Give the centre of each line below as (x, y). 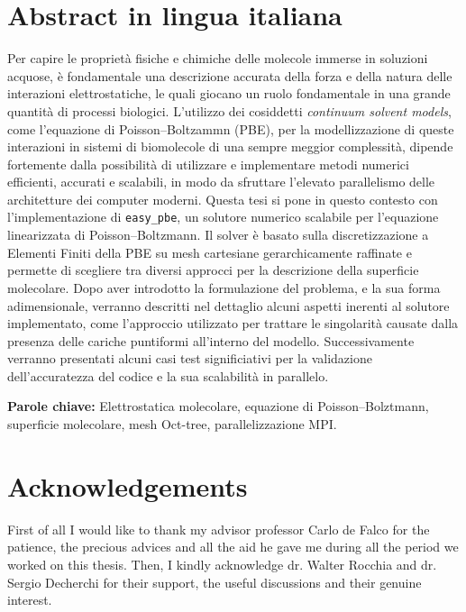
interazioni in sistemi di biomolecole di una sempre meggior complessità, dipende (230, 146)
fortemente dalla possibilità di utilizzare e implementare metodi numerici (208, 164)
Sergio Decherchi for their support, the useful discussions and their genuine (215, 582)
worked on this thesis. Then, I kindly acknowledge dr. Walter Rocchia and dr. (222, 564)
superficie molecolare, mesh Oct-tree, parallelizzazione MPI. (172, 424)
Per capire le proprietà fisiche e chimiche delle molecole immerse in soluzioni (218, 58)
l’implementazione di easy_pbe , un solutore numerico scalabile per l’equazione (223, 217)
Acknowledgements (128, 485)
